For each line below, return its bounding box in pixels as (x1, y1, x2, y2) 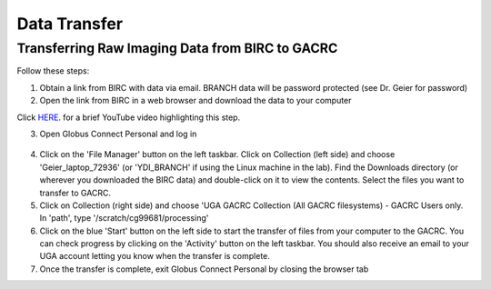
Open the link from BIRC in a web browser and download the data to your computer (39, 95, 352, 106)
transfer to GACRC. (39, 187, 112, 198)
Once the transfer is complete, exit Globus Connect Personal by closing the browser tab (39, 264, 369, 274)
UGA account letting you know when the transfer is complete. (39, 251, 270, 262)
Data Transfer (16, 14, 123, 34)
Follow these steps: (16, 65, 90, 76)
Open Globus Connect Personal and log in (39, 128, 197, 139)
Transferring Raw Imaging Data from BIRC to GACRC (16, 40, 338, 56)
